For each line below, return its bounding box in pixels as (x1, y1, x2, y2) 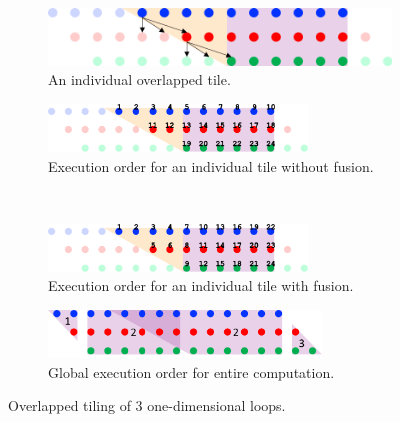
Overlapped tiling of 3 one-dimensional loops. (8, 395, 286, 416)
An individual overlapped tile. (48, 69, 231, 90)
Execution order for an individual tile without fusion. (48, 155, 374, 176)
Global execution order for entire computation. (48, 361, 335, 382)
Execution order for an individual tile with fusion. (48, 275, 354, 296)
